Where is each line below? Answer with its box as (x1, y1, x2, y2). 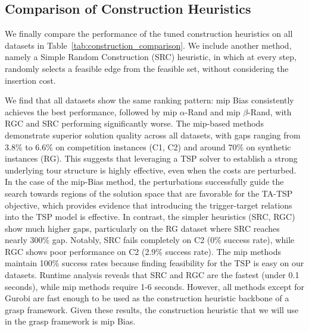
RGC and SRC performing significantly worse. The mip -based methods (5, 117, 264, 130)
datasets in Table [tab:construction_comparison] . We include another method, (5, 39, 292, 51)
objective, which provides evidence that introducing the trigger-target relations (5, 198, 292, 211)
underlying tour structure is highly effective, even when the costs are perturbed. (5, 163, 296, 176)
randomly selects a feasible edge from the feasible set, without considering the (5, 62, 289, 74)
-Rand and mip (185, 105, 241, 118)
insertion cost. (5, 74, 56, 86)
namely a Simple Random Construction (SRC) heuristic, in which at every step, (5, 51, 296, 63)
